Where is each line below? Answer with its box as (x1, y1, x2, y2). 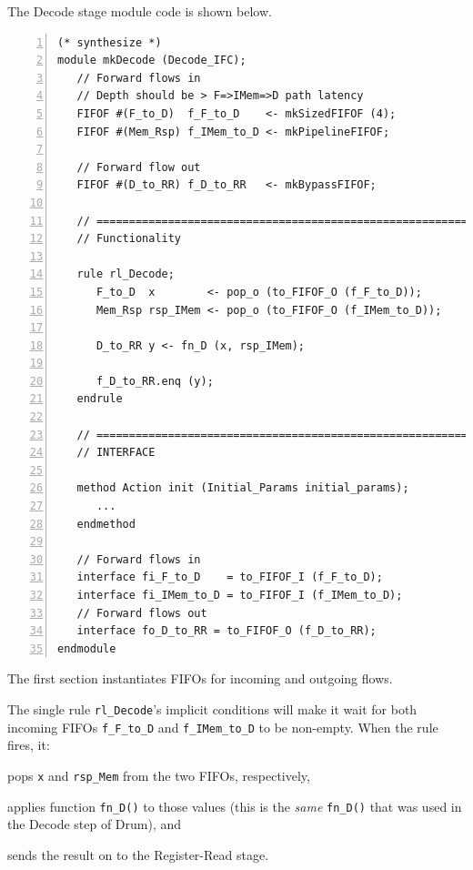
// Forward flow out (76, 160, 201, 174)
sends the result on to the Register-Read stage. (7, 845, 269, 864)
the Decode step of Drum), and (7, 814, 182, 834)
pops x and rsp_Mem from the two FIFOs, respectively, (7, 765, 310, 784)
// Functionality (76, 232, 182, 246)
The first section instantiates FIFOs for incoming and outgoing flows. (7, 669, 393, 688)
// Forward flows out (76, 606, 207, 620)
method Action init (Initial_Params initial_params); (76, 481, 409, 495)
